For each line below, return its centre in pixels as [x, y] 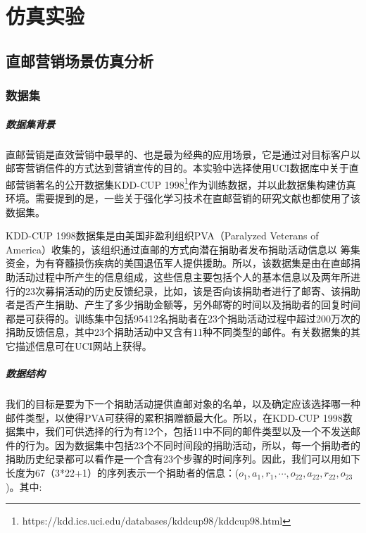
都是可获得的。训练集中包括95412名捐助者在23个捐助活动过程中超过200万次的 [183, 318]
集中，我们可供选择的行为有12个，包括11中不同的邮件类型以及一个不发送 [183, 431]
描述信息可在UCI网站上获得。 [83, 345]
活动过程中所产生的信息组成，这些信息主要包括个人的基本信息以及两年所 [183, 276]
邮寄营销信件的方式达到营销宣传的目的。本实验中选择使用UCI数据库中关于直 [182, 168]
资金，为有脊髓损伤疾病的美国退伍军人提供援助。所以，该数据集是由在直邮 [178, 263]
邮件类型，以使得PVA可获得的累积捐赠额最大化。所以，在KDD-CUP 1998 [174, 417]
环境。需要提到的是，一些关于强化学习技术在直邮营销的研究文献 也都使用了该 [183, 198]
